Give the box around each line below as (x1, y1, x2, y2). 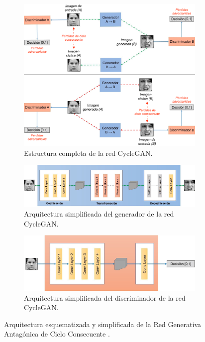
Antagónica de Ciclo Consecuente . (4, 329, 110, 339)
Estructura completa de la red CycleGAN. (24, 147, 153, 158)
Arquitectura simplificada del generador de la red (24, 209, 174, 219)
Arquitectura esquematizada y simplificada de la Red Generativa (4, 319, 202, 329)
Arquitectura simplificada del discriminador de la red (24, 292, 186, 303)
